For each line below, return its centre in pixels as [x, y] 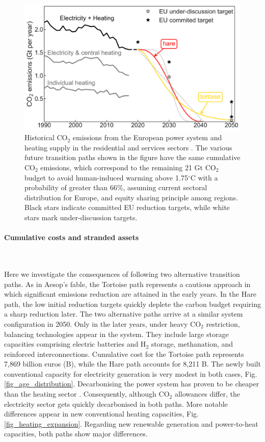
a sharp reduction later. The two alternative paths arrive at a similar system [124, 314]
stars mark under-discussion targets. [81, 217]
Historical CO [46, 137]
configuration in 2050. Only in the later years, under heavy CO [103, 323]
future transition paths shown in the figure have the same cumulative [132, 157]
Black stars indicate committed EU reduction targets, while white [127, 207]
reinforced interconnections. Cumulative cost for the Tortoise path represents [124, 354]
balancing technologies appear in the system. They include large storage [116, 334]
